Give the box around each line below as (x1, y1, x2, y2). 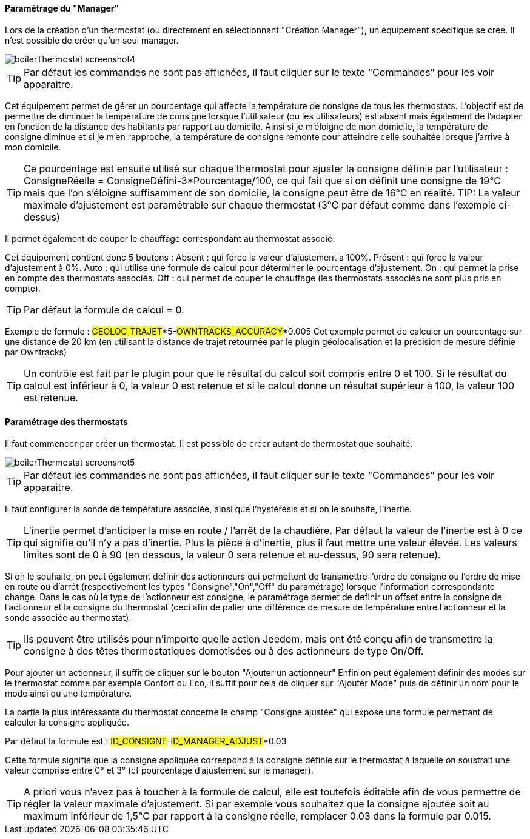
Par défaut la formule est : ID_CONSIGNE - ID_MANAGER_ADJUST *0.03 (5, 735, 287, 746)
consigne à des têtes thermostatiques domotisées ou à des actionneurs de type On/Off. (24, 644, 424, 657)
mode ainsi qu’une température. (5, 687, 132, 698)
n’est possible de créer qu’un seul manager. (5, 35, 179, 45)
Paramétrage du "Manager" (5, 3, 119, 13)
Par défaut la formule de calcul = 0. (24, 303, 184, 316)
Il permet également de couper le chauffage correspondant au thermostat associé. (5, 233, 335, 244)
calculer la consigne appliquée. (5, 717, 130, 727)
